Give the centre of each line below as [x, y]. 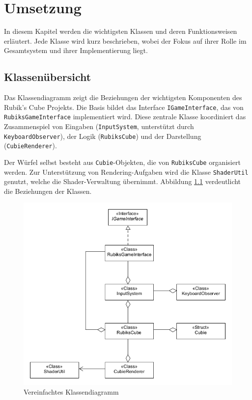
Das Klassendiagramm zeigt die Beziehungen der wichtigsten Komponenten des [123, 97]
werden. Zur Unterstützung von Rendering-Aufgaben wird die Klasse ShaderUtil [126, 172]
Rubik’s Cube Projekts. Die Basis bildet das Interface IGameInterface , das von [124, 107]
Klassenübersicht [48, 77]
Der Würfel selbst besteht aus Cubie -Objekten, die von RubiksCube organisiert [122, 162]
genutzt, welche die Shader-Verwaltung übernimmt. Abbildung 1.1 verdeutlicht [123, 181]
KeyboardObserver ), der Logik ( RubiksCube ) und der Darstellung [103, 136]
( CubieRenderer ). [30, 146]
